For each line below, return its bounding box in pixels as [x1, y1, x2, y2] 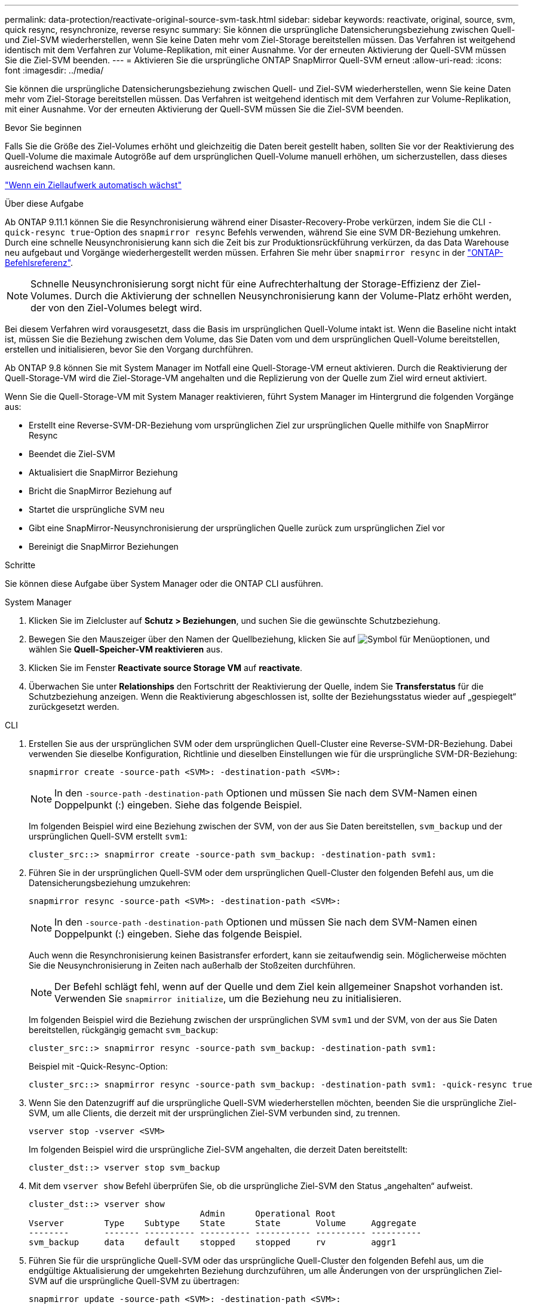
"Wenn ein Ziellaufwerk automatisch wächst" [5, 180, 182, 190]
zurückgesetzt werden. [29, 701, 119, 712]
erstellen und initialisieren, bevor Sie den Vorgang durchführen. [5, 344, 253, 354]
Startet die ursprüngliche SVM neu [29, 504, 165, 514]
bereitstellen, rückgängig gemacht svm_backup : [29, 1025, 219, 1035]
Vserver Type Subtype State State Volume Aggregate [29, 1218, 417, 1228]
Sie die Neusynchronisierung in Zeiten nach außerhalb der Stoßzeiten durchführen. [29, 960, 355, 970]
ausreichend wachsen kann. [5, 161, 115, 171]
